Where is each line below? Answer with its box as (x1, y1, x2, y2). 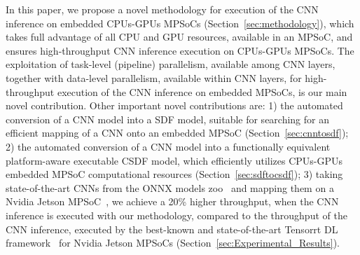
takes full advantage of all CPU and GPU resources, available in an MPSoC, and (6, 29, 353, 44)
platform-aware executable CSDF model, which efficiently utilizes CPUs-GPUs (6, 153, 343, 167)
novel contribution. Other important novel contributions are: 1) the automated (6, 98, 343, 113)
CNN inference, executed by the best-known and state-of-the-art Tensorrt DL (6, 221, 338, 236)
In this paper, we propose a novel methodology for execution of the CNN (6, 2, 319, 16)
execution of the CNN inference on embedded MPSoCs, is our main (57, 84, 347, 99)
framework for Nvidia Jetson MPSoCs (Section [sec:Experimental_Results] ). (6, 235, 340, 250)
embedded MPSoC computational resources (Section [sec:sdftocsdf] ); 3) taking (6, 167, 343, 181)
